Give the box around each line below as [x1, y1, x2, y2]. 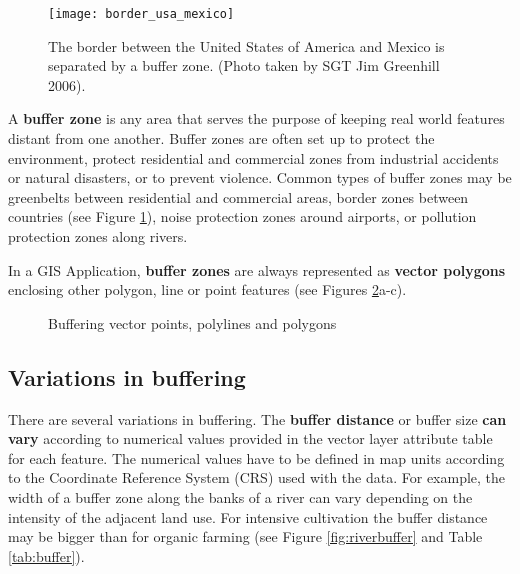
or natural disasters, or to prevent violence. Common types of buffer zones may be [8, 167, 512, 188]
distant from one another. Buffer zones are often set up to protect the [8, 128, 435, 149]
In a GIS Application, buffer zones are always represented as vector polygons [8, 259, 506, 280]
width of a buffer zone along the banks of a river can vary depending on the [8, 486, 473, 507]
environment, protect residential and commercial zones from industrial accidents [8, 147, 499, 168]
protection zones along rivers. [8, 226, 188, 246]
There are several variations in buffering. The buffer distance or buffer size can [8, 408, 507, 429]
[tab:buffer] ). [8, 545, 85, 566]
